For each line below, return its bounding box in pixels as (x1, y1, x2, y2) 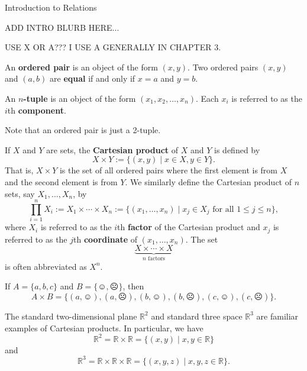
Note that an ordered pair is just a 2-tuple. (5, 124, 161, 136)
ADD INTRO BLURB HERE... (5, 21, 119, 33)
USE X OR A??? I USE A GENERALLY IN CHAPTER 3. (5, 41, 221, 53)
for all (212, 205, 234, 214)
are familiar (256, 309, 299, 322)
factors (148, 256, 165, 262)
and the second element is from (5, 175, 118, 188)
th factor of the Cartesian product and (117, 221, 260, 233)
